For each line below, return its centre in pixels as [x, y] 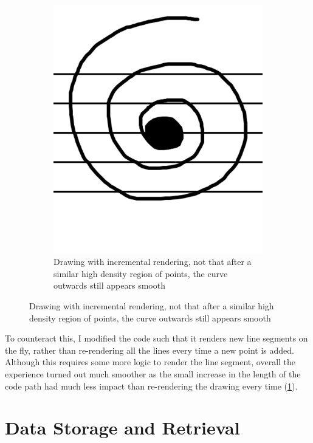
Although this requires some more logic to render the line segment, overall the [150, 362]
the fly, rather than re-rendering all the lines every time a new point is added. [150, 350]
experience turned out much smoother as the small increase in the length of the [153, 374]
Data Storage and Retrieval [122, 428]
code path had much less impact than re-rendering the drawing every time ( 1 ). [151, 386]
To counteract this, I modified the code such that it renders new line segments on [156, 338]
